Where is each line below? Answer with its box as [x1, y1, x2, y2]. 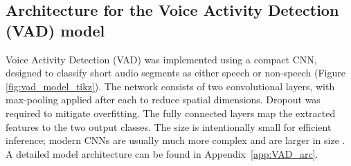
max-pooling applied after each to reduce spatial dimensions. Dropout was [6, 92, 321, 107]
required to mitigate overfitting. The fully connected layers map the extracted [6, 105, 336, 120]
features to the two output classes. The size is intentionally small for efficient [6, 119, 332, 134]
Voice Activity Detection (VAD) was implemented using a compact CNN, [6, 52, 317, 66]
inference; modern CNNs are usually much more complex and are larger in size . [6, 133, 345, 147]
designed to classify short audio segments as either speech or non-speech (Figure [6, 65, 345, 80]
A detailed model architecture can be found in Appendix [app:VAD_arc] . [6, 146, 318, 160]
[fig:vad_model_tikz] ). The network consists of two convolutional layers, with [6, 79, 335, 93]
